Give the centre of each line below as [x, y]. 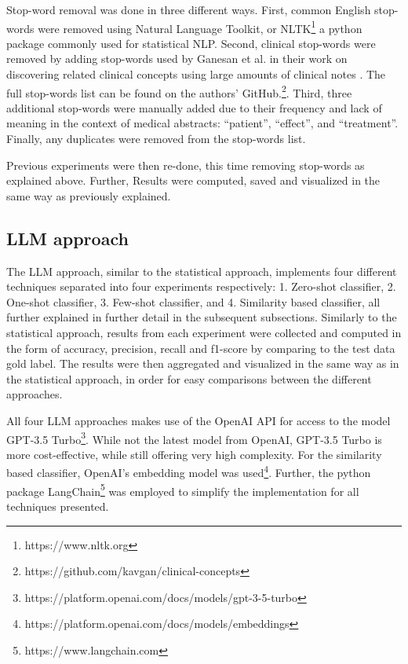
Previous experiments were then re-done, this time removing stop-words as [186, 165]
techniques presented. [58, 506]
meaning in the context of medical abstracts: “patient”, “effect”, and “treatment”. [202, 123]
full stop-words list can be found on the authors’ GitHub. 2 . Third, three [179, 91]
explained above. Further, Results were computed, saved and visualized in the [193, 180]
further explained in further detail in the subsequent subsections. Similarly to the [202, 317]
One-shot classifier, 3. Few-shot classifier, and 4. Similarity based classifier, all [193, 301]
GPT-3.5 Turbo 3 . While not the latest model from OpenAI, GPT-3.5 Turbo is [194, 438]
